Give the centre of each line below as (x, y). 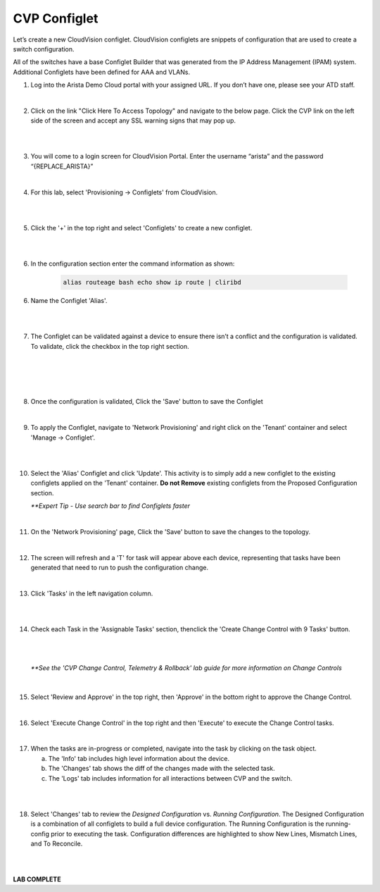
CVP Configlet (56, 18)
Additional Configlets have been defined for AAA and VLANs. (101, 72)
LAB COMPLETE (37, 879)
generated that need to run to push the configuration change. (120, 567)
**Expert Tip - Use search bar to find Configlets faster (110, 506)
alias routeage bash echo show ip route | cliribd (152, 282)
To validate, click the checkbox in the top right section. (110, 346)
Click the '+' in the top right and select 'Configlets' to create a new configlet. (141, 228)
